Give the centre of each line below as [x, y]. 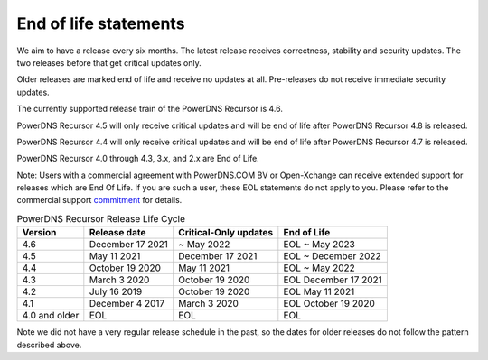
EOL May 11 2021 [319, 291]
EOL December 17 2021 [333, 280]
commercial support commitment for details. [99, 200]
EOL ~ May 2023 [319, 245]
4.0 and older [51, 316]
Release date [117, 233]
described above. [49, 345]
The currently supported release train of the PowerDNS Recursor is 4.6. [150, 109]
